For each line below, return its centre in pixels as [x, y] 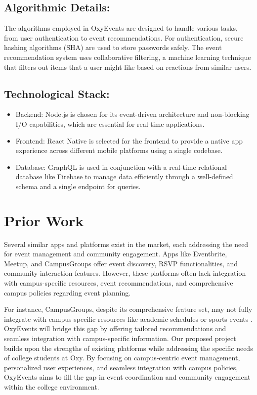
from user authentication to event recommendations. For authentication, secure [124, 37]
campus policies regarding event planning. [67, 292]
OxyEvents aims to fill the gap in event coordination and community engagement [127, 377]
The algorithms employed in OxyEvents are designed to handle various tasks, [121, 28]
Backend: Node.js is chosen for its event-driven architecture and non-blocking [132, 114]
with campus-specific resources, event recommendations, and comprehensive [119, 283]
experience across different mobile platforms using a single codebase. [119, 150]
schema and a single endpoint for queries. [78, 186]
